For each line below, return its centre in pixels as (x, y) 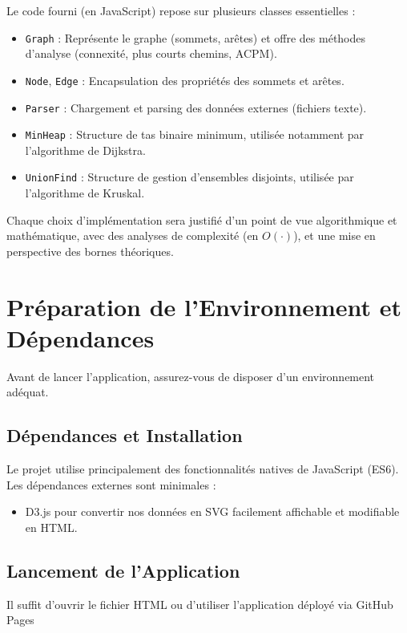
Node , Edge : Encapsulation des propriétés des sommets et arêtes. (185, 80)
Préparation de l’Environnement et (204, 306)
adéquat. (28, 392)
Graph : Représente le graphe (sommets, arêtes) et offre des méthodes (195, 37)
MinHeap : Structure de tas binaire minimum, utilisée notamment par (195, 134)
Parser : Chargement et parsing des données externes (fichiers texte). (196, 107)
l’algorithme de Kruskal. (85, 193)
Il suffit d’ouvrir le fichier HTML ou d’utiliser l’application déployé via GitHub (200, 604)
